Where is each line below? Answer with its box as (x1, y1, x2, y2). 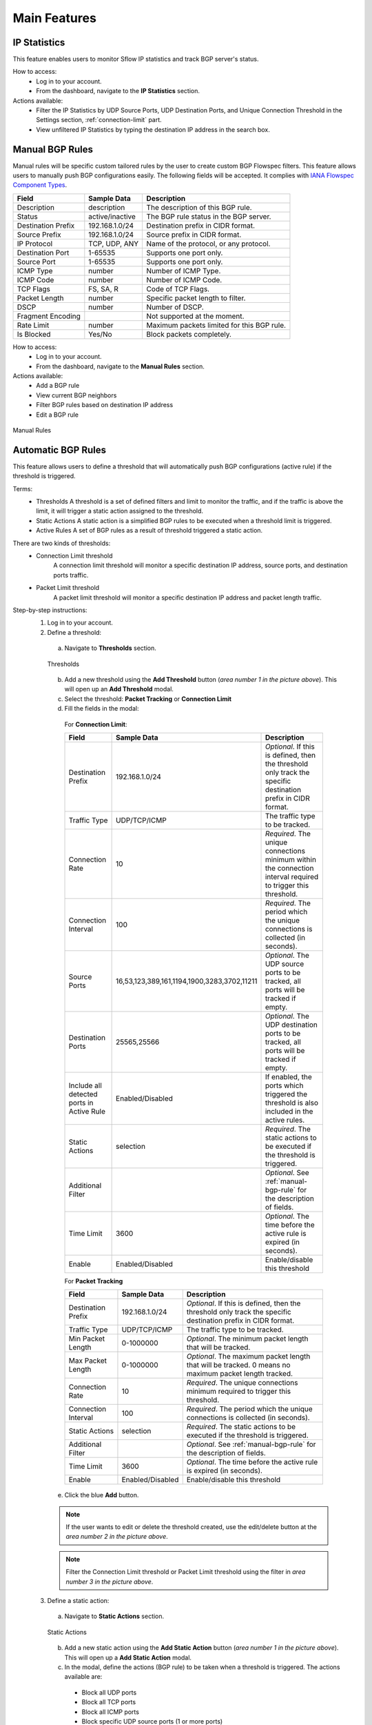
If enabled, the (265, 1072, 313, 1081)
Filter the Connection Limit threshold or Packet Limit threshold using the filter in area (65, 1568, 306, 1576)
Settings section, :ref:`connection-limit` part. (36, 116, 162, 124)
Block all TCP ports (81, 1698, 136, 1706)
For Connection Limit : (64, 720, 127, 728)
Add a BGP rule (36, 382, 80, 390)
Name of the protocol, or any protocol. (146, 239, 271, 248)
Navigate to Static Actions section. (64, 1612, 165, 1621)
